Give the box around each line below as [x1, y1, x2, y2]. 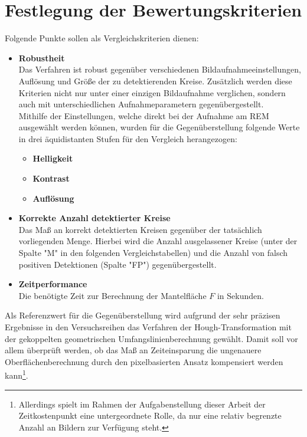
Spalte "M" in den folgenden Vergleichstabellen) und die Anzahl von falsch [18, 247, 288, 259]
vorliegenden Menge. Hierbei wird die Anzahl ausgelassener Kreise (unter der [18, 235, 298, 247]
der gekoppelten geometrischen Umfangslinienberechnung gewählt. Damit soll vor [5, 332, 298, 344]
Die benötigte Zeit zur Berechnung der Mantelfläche [18, 289, 207, 301]
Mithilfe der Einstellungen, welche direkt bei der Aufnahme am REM [18, 109, 269, 121]
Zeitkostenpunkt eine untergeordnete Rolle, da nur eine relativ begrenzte [18, 409, 282, 422]
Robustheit [18, 51, 65, 64]
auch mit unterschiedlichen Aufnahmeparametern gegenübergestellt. [18, 98, 264, 110]
